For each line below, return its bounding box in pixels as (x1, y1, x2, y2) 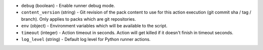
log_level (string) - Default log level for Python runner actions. (21, 36, 151, 42)
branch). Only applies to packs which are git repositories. (21, 16, 136, 22)
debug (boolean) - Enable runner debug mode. (21, 3, 115, 8)
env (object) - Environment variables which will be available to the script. (21, 23, 168, 29)
